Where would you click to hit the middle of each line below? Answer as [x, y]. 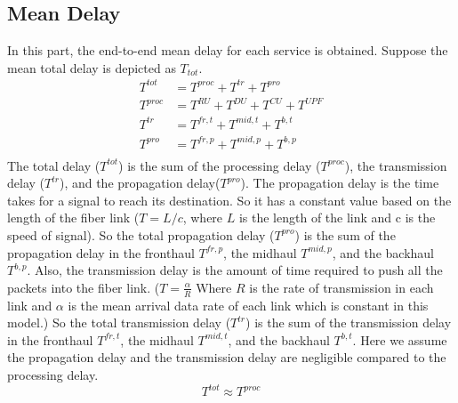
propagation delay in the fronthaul [101, 252]
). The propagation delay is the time [340, 183]
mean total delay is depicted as [92, 67]
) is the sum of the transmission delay [349, 322]
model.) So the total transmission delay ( [119, 322]
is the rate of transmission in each [341, 287]
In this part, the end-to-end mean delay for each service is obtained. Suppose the [228, 50]
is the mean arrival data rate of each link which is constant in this [248, 305]
